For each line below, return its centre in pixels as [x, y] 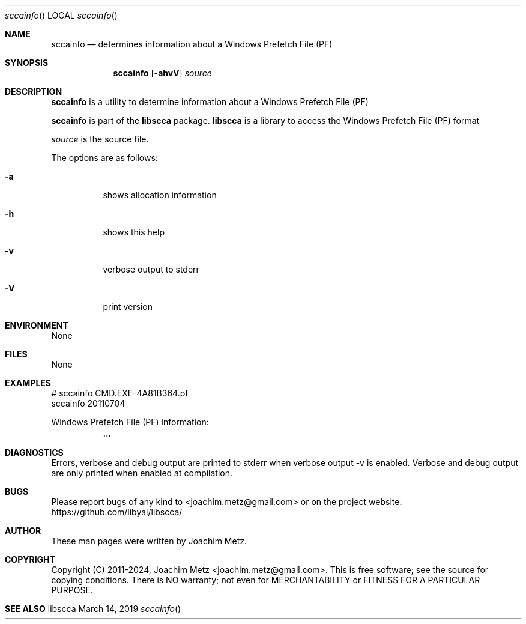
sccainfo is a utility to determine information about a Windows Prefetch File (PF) [210, 102]
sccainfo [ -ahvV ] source [162, 73]
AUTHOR [23, 531]
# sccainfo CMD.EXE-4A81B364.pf [120, 393]
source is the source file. [100, 139]
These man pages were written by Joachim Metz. [149, 541]
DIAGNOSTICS [34, 453]
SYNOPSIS [27, 63]
